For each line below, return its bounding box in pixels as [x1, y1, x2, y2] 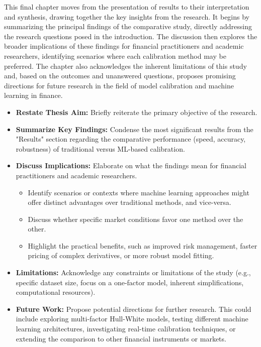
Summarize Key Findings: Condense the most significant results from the [16, 124, 253, 134]
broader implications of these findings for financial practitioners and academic [4, 41, 244, 51]
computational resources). [16, 287, 96, 297]
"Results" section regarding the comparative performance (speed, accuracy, [16, 134, 246, 144]
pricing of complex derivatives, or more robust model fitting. [28, 250, 214, 261]
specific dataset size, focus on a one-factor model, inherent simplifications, [16, 277, 244, 287]
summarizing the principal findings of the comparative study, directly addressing [4, 21, 252, 32]
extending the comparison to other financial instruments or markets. [16, 333, 226, 343]
